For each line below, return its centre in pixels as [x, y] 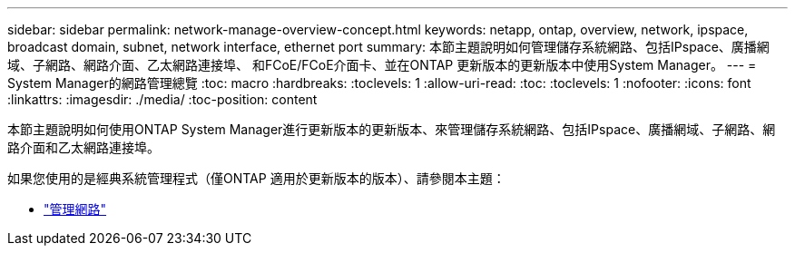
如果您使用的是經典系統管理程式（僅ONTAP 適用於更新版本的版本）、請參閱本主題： [256, 178]
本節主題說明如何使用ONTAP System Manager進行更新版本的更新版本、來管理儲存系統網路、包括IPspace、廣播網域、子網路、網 [392, 129]
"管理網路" [75, 209]
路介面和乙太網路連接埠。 [83, 147]
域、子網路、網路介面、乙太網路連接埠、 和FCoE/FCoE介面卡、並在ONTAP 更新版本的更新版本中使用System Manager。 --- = [382, 65]
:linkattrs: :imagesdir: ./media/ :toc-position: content [162, 99]
